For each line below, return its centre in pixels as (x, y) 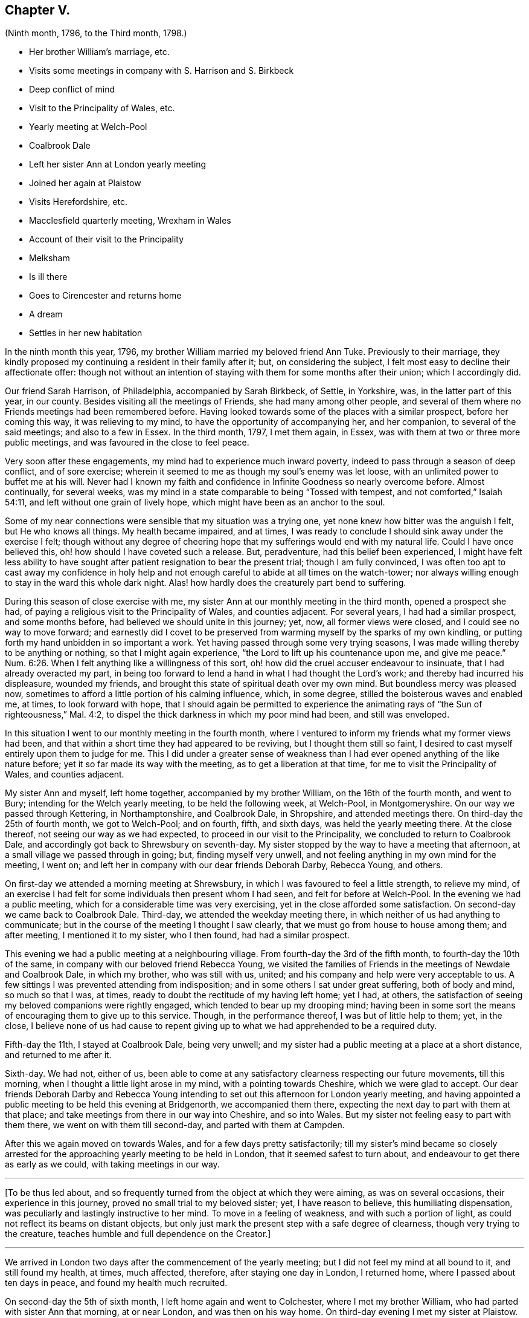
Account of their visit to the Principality (107, 239)
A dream (46, 314)
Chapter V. (38, 10)
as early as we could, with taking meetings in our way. (112, 1164)
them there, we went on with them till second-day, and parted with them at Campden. (175, 1125)
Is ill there (48, 277)
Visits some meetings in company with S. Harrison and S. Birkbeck (162, 71)
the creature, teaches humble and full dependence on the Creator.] (138, 1234)
